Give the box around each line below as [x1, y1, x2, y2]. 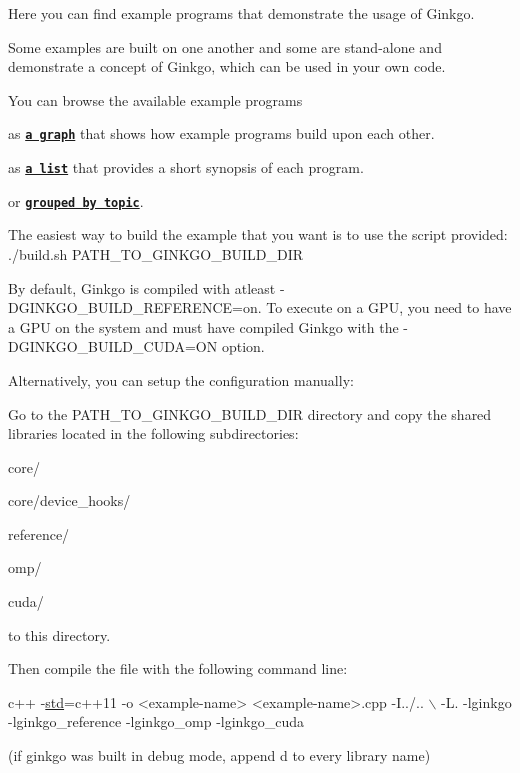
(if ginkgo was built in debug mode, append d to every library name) [8, 745, 431, 766]
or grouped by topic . [8, 190, 144, 211]
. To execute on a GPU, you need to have [257, 297, 512, 318]
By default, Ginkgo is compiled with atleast [8, 277, 276, 298]
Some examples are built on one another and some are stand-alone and [8, 36, 442, 57]
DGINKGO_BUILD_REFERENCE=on [8, 297, 258, 318]
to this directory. [8, 624, 111, 645]
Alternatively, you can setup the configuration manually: [8, 369, 354, 390]
